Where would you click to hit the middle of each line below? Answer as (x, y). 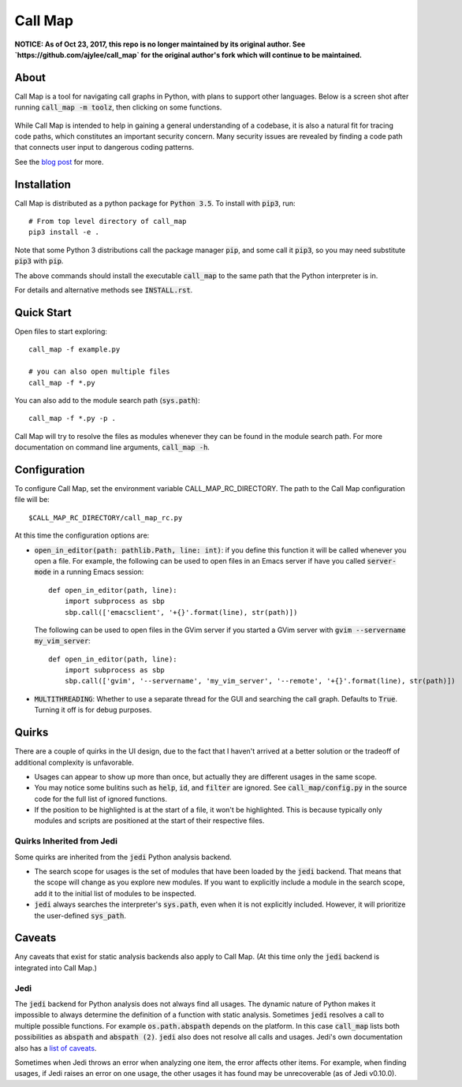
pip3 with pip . (39, 261)
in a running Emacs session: (98, 572)
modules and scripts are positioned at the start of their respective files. (149, 821)
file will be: (32, 500)
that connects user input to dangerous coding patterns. (104, 147)
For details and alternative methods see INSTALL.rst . (104, 290)
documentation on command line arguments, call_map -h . (112, 447)
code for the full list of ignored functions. (101, 798)
